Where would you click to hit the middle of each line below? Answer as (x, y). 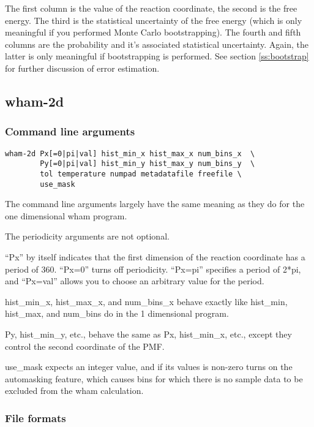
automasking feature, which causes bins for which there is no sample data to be (154, 378)
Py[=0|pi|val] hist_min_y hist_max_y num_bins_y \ (148, 164)
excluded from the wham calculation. (74, 391)
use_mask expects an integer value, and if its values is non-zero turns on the (149, 367)
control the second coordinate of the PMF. (85, 346)
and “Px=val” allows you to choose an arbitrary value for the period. (135, 281)
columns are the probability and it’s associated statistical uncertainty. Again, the (157, 44)
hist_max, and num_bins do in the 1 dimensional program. (117, 313)
